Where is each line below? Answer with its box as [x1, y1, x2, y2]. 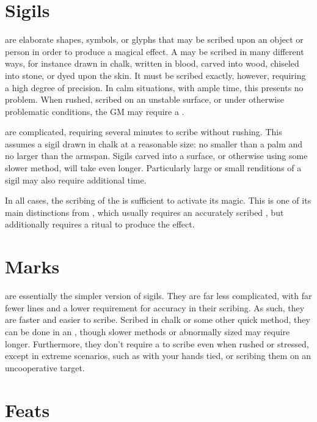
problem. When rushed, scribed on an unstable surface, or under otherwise [5, 93, 284, 106]
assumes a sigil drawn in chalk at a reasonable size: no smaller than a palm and [5, 137, 303, 150]
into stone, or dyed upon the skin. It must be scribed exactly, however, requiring [5, 68, 306, 81]
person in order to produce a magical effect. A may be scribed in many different [5, 45, 304, 57]
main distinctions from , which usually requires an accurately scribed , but [5, 205, 284, 218]
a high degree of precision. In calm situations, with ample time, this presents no [5, 81, 304, 94]
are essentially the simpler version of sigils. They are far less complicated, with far [5, 289, 312, 302]
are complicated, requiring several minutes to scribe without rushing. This [5, 125, 282, 138]
